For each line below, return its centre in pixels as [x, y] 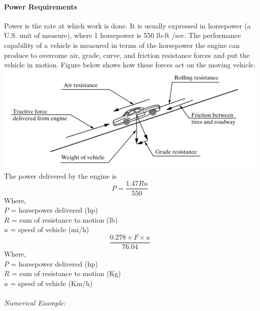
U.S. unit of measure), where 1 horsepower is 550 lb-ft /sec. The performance [122, 35]
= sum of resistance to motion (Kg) [66, 273]
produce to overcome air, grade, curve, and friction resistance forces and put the [127, 55]
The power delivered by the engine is [60, 175]
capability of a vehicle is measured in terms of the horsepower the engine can [122, 45]
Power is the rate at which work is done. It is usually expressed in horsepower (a [127, 25]
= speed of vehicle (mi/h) [49, 229]
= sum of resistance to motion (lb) [65, 219]
